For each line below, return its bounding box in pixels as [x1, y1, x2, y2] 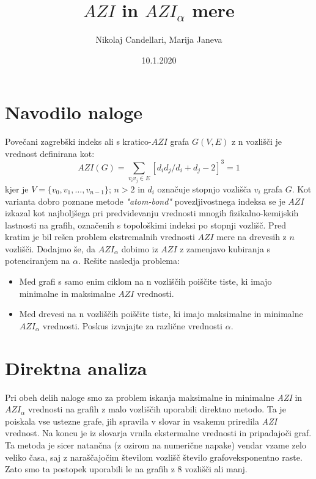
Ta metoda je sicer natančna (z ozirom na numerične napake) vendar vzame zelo [5, 438, 306, 451]
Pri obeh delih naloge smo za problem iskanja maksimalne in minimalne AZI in [5, 390, 303, 403]
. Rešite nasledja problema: [78, 254, 180, 267]
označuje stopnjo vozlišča [157, 182, 251, 195]
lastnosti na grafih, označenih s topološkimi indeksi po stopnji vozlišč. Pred [5, 218, 287, 231]
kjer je [5, 182, 29, 195]
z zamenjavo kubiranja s [180, 242, 271, 255]
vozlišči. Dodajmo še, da [5, 242, 96, 255]
